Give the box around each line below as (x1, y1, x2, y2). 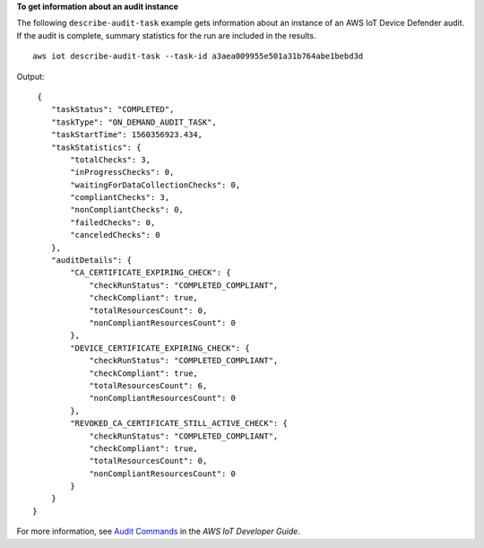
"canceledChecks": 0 (70, 230, 160, 240)
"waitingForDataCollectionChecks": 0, (70, 179, 241, 190)
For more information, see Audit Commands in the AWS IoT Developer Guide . (16, 526, 300, 537)
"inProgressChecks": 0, (70, 167, 175, 178)
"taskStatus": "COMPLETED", (50, 104, 175, 115)
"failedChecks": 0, (70, 217, 156, 228)
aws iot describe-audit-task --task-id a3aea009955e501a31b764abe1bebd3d (32, 51, 364, 62)
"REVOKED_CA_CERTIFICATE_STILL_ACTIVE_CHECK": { (70, 418, 289, 429)
